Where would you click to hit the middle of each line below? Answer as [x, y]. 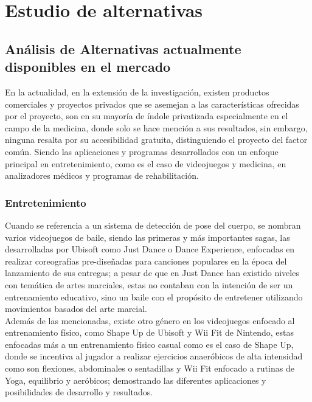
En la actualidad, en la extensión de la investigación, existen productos [137, 92]
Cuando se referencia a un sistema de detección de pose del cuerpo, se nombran [153, 225]
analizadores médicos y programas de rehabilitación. [102, 175]
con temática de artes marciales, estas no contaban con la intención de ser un [149, 284]
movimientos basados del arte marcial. [76, 309]
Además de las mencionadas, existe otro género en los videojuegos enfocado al [150, 320]
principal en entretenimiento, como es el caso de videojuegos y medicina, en [146, 163]
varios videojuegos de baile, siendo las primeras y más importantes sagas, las [147, 237]
